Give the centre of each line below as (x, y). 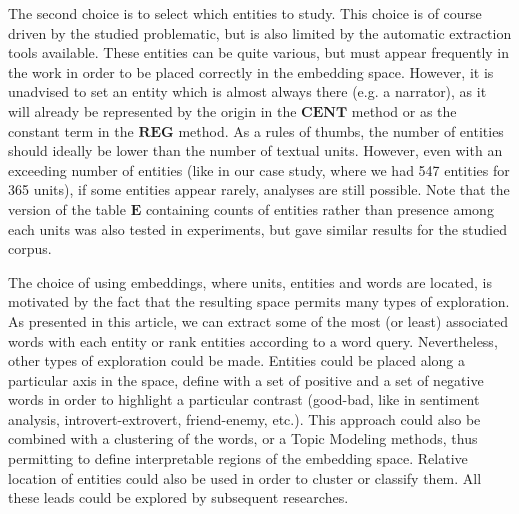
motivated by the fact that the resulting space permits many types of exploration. (259, 301)
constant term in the (71, 130)
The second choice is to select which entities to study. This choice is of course (245, 13)
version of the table (67, 208)
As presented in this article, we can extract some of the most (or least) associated (258, 320)
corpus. (30, 248)
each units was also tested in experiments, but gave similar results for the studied (257, 228)
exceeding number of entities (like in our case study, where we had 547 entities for (259, 169)
